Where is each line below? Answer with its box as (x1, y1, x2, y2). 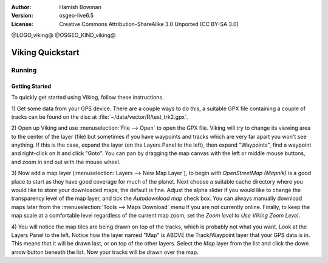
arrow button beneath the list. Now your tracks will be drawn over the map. (11, 248, 199, 256)
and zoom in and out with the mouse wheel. (11, 158, 121, 165)
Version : (11, 12, 33, 19)
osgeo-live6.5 (59, 12, 94, 19)
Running (11, 65, 37, 74)
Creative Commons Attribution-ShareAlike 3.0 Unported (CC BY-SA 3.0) (59, 20, 239, 27)
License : (11, 20, 33, 27)
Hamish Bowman (59, 4, 101, 10)
